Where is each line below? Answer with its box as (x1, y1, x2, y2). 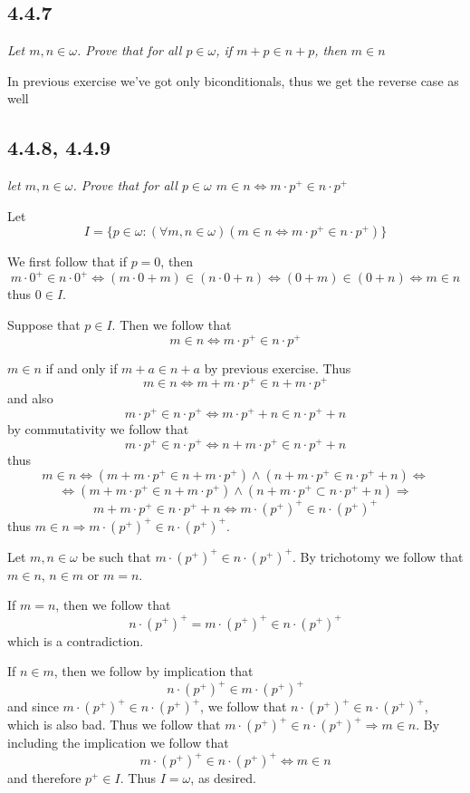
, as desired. (190, 769, 256, 788)
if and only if (45, 358, 118, 377)
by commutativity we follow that (7, 420, 189, 439)
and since (7, 697, 59, 716)
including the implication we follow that (7, 733, 229, 752)
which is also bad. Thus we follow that (7, 715, 221, 734)
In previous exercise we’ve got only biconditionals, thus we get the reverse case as (7, 71, 459, 90)
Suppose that (7, 315, 81, 334)
